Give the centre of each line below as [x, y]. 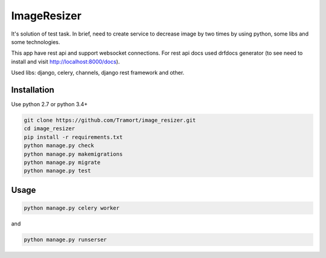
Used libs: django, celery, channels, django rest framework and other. [98, 73]
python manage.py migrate [62, 162]
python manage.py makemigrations [73, 154]
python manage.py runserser [65, 239]
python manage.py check [59, 146]
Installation [33, 90]
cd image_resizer [50, 129]
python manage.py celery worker [72, 208]
